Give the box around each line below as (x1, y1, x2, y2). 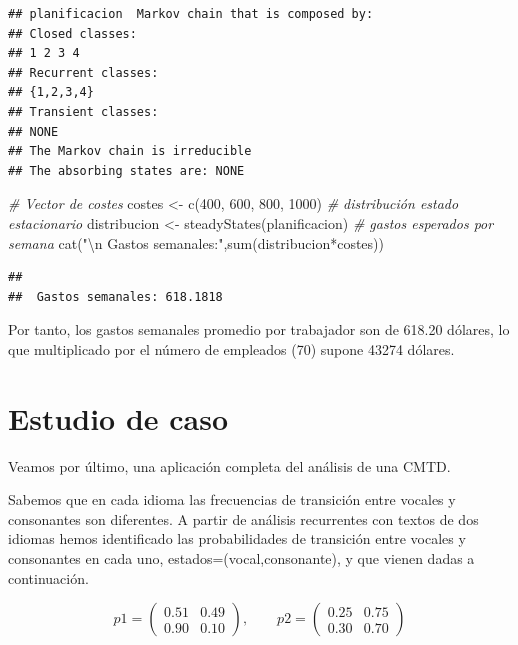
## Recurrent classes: (8, 65, 159, 80)
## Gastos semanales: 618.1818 (8, 289, 223, 304)
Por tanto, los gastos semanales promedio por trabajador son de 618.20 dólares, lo (8, 319, 510, 340)
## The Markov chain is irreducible (8, 144, 252, 159)
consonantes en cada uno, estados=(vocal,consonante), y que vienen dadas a (8, 548, 475, 568)
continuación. (8, 567, 89, 588)
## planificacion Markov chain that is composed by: (8, 7, 374, 21)
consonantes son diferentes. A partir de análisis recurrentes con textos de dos (8, 508, 479, 529)
